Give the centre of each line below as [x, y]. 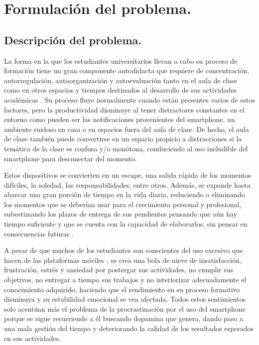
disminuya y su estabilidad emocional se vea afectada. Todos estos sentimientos [125, 299]
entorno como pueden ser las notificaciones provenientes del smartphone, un [120, 119]
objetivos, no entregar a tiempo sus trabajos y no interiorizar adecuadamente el [125, 280]
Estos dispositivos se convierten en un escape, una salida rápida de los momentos [128, 175]
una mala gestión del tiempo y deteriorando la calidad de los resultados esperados [129, 328]
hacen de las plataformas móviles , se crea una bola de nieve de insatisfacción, [123, 260]
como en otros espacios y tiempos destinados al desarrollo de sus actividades [121, 90]
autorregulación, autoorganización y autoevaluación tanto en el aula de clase [121, 80]
